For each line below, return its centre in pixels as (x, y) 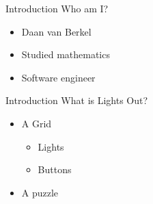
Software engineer (58, 77)
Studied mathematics (66, 54)
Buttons (55, 169)
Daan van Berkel (56, 31)
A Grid (37, 123)
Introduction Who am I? (57, 8)
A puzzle (40, 192)
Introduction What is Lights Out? (77, 100)
